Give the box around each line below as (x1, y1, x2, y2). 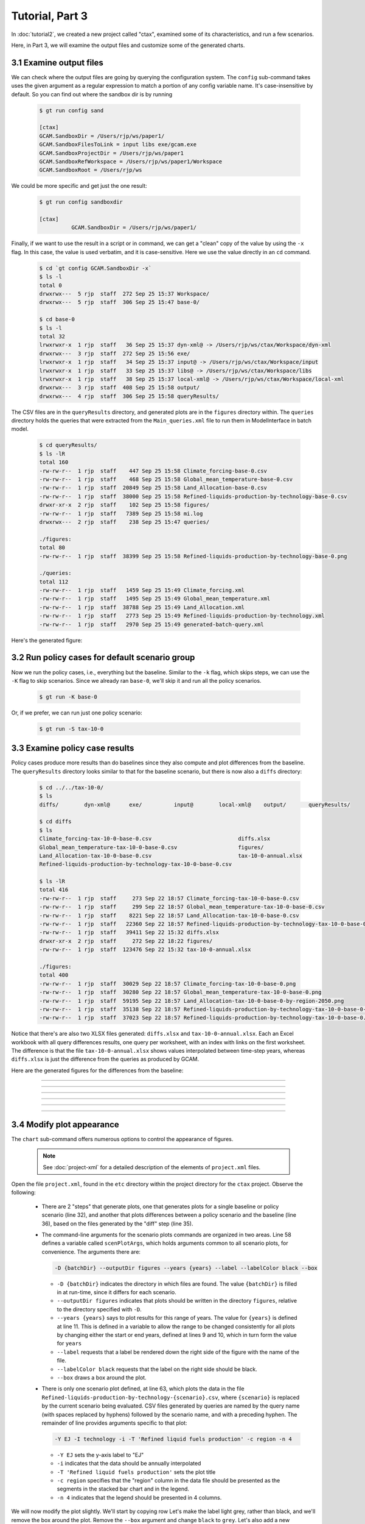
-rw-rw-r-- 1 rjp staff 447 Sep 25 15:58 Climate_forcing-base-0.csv (39, 467, 268, 474)
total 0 (39, 282, 62, 289)
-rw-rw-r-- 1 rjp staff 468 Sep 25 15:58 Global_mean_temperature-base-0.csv (39, 476, 293, 483)
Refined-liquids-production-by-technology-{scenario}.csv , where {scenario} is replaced (41, 1394, 300, 1401)
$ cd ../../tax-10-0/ (39, 784, 104, 791)
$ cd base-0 (39, 316, 75, 323)
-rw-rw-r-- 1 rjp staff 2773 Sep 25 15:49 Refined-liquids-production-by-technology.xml (39, 613, 325, 619)
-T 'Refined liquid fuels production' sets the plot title (57, 1468, 216, 1475)
